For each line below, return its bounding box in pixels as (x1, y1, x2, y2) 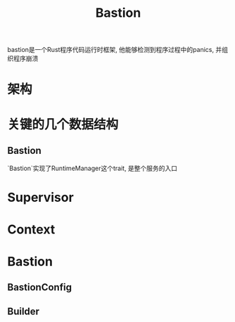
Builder (7, 305, 40, 317)
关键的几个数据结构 (7, 116, 119, 132)
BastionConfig (7, 281, 72, 293)
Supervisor (7, 189, 74, 205)
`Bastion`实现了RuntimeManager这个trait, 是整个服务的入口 (7, 164, 178, 173)
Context (7, 221, 56, 237)
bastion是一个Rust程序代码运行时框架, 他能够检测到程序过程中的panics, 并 (7, 46, 222, 54)
